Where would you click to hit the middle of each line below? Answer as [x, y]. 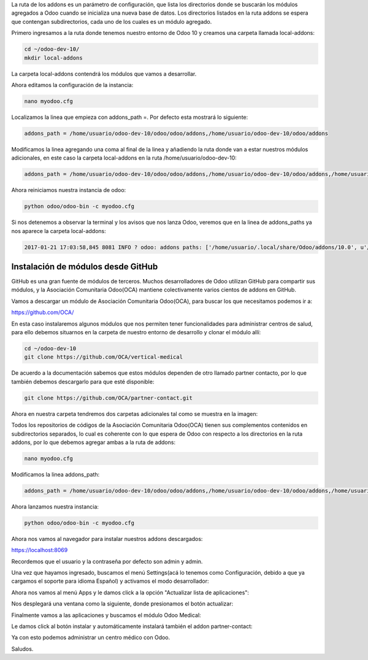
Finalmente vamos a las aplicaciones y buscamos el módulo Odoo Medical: [106, 615]
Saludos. [22, 649]
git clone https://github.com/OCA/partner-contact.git [108, 398]
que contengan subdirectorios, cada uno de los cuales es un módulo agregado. [112, 21]
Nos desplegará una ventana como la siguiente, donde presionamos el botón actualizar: [122, 604]
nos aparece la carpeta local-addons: [59, 231]
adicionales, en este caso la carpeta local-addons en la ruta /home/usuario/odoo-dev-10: [124, 158]
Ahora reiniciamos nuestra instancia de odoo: [69, 190]
